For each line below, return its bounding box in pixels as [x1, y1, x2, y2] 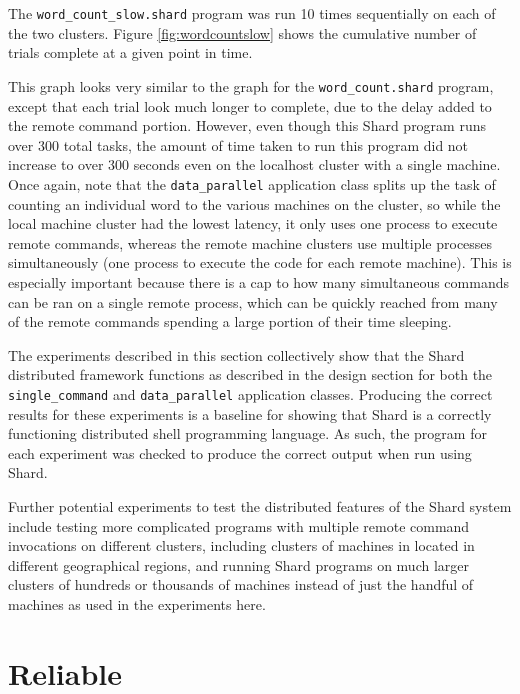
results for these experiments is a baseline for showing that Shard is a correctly [8, 403, 492, 424]
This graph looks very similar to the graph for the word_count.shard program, [8, 75, 494, 96]
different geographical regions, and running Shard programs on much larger [8, 554, 470, 575]
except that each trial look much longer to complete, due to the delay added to [8, 95, 492, 116]
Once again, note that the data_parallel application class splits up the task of [8, 173, 496, 194]
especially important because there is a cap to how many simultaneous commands [8, 271, 509, 292]
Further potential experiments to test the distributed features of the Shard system [8, 495, 512, 516]
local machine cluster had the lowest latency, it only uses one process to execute [8, 213, 498, 234]
